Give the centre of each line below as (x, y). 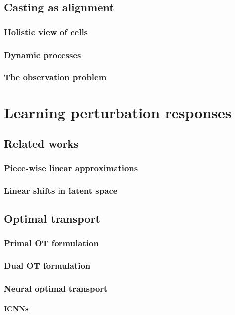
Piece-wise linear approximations (71, 168)
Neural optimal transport (56, 288)
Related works (41, 144)
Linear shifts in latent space (61, 191)
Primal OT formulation (51, 242)
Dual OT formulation (47, 265)
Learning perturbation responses (118, 112)
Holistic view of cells (46, 31)
